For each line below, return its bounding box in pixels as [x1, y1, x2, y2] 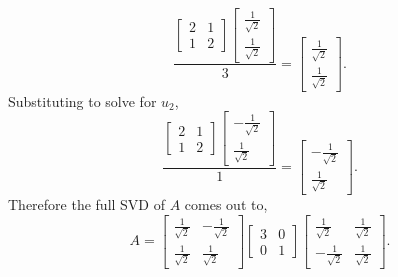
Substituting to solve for [8, 90, 157, 111]
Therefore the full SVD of [8, 193, 166, 214]
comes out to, [184, 193, 268, 214]
